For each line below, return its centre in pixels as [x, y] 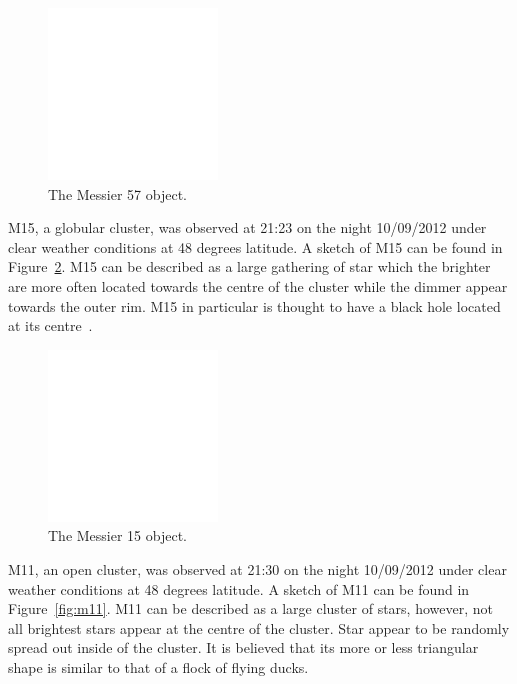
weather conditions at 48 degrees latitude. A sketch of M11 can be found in [239, 588]
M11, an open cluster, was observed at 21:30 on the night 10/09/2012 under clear [257, 568]
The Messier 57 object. [118, 193]
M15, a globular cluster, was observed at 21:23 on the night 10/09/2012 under [247, 227]
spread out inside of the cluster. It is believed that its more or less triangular [243, 647]
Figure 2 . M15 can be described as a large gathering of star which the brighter [249, 266]
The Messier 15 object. [118, 535]
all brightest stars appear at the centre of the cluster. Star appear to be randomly [259, 627]
